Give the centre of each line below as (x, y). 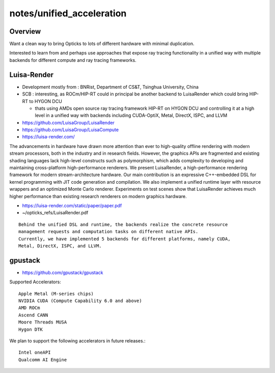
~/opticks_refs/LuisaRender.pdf (55, 213)
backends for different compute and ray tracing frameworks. (73, 60)
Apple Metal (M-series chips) (56, 294)
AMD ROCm (29, 308)
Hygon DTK (31, 329)
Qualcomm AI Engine (43, 359)
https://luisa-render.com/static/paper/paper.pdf (72, 206)
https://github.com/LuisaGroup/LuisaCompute (71, 130)
